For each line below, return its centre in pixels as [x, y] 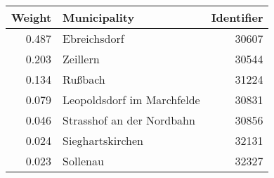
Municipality [99, 17]
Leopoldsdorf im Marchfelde [131, 100]
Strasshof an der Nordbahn [129, 120]
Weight [32, 17]
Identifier [237, 17]
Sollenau [83, 161]
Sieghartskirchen [103, 140]
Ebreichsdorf [93, 38]
